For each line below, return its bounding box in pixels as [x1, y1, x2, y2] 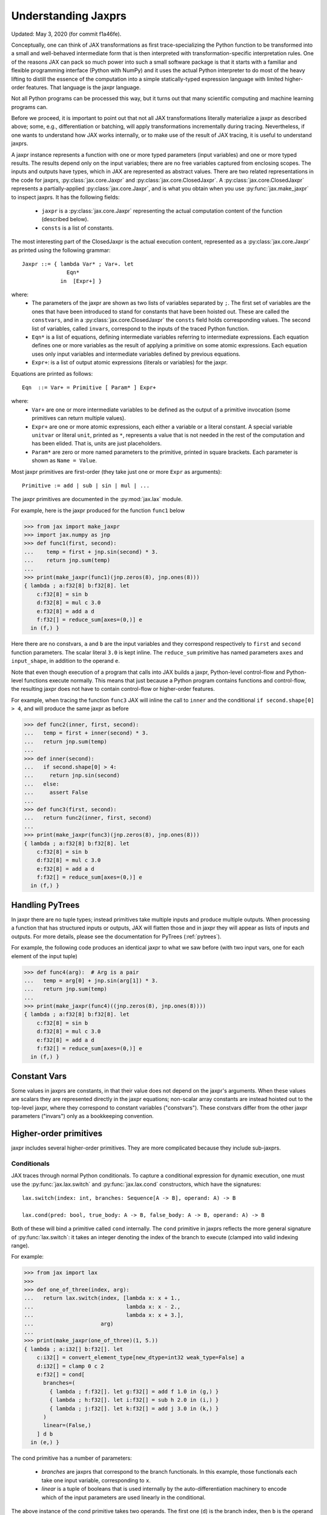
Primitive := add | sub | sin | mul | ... [22, 482, 150, 489]
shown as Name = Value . [31, 457, 97, 464]
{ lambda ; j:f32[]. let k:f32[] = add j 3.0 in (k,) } [49, 1405, 219, 1412]
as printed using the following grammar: [11, 246, 111, 254]
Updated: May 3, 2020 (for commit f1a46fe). [11, 30, 122, 38]
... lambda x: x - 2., [24, 1303, 181, 1310]
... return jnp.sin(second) [24, 772, 121, 779]
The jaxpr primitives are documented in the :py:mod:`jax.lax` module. [11, 496, 183, 503]
